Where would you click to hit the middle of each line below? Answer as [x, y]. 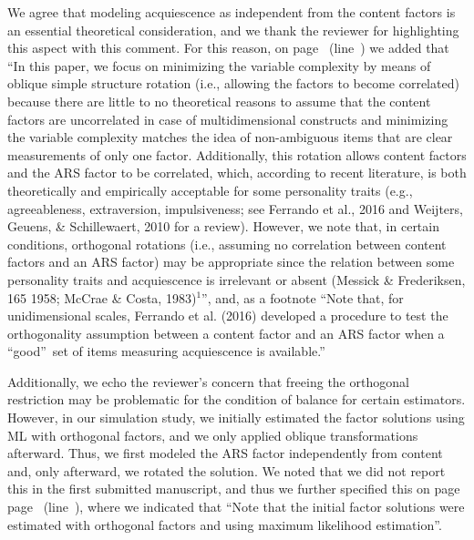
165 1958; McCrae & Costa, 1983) [102, 297]
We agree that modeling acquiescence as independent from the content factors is [232, 12]
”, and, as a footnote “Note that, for [303, 297]
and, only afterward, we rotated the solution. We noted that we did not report [227, 470]
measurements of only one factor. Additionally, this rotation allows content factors [237, 154]
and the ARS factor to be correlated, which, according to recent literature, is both [237, 173]
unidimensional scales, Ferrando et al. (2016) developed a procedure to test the [228, 316]
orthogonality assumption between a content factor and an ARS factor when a [226, 333]
